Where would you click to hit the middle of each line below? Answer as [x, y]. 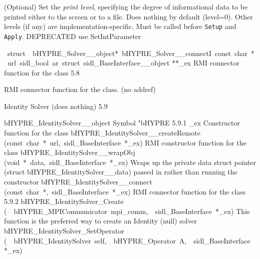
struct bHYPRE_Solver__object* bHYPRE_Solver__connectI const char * [131, 53]
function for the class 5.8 [42, 72]
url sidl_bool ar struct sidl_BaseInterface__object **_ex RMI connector [123, 63]
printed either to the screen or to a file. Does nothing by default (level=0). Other [128, 16]
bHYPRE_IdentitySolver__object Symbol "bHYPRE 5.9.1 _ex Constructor [122, 123]
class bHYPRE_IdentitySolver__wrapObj [70, 152]
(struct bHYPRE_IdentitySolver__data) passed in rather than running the [121, 172]
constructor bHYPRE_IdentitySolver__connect [78, 182]
